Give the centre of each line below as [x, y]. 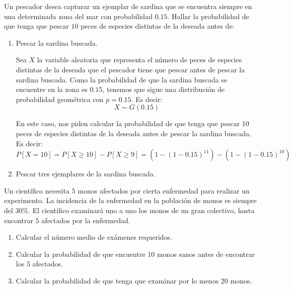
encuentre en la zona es [52, 89]
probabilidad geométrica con [60, 99]
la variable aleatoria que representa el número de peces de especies [139, 60]
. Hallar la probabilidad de [208, 16]
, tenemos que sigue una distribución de [163, 89]
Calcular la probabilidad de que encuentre [81, 254]
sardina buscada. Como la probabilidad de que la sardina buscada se [122, 79]
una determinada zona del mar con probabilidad [78, 16]
